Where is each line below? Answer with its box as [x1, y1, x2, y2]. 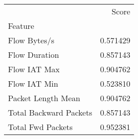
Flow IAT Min [8, 78, 58, 89]
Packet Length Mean [8, 92, 80, 104]
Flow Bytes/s [8, 34, 55, 46]
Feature [8, 20, 34, 31]
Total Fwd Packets [8, 121, 73, 133]
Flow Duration [8, 49, 59, 60]
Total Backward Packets [8, 107, 92, 118]
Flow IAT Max [8, 63, 60, 75]
